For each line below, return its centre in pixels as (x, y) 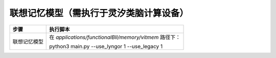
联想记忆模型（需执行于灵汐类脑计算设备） (99, 13)
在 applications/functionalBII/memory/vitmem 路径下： (115, 37)
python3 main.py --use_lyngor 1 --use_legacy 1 (106, 46)
